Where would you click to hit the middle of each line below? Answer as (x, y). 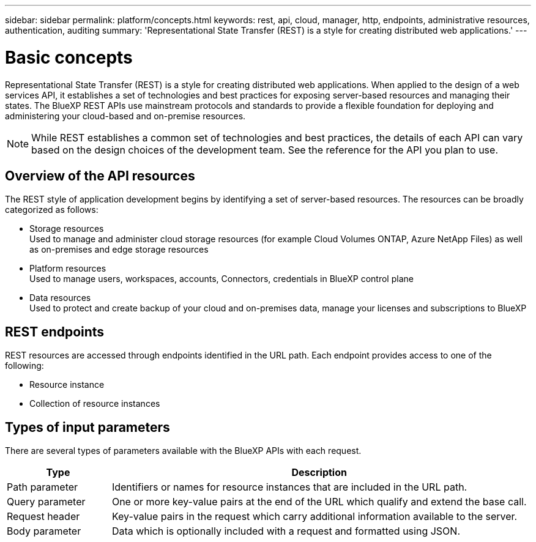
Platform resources (68, 269)
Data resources (60, 298)
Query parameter (46, 502)
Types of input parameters (87, 427)
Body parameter (44, 531)
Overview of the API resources (100, 176)
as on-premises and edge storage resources (119, 250)
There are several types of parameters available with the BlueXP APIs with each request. (183, 451)
